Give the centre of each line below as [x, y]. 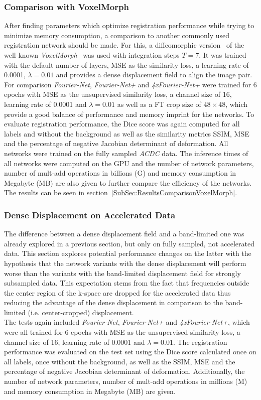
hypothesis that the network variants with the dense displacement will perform [125, 263]
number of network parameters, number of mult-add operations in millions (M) [126, 381]
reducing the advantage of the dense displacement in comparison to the [113, 302]
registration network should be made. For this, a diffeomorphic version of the [124, 45]
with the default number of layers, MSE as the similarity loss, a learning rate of [126, 64]
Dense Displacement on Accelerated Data [90, 215]
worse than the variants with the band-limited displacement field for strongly [122, 273]
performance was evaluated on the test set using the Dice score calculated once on [130, 352]
